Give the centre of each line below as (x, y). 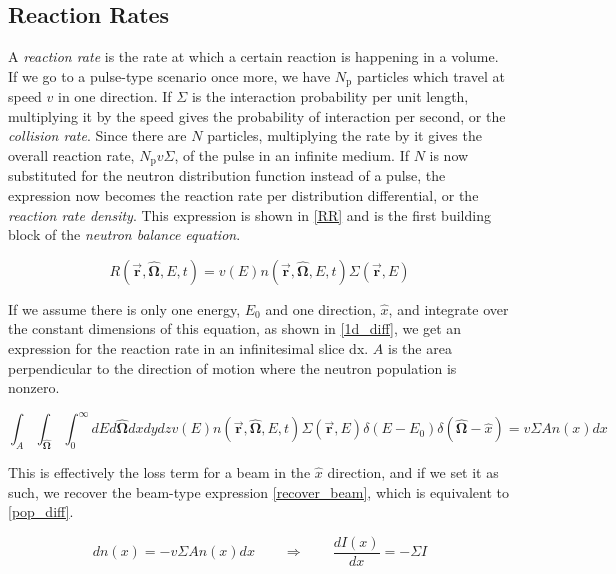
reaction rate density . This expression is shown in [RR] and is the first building (249, 214)
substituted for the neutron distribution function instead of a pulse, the (227, 175)
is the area (420, 348)
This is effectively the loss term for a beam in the (159, 472)
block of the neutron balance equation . (124, 234)
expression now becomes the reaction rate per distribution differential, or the (243, 195)
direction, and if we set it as (413, 472)
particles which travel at (430, 75)
